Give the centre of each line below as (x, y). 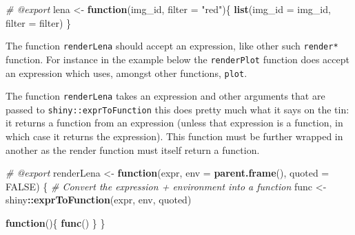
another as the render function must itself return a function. (133, 149)
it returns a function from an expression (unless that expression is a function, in (174, 123)
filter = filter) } (38, 22)
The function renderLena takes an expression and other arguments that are (165, 96)
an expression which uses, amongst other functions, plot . (126, 72)
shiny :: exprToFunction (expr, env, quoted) (99, 200)
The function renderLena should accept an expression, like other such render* (172, 46)
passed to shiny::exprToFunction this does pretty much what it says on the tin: (177, 109)
